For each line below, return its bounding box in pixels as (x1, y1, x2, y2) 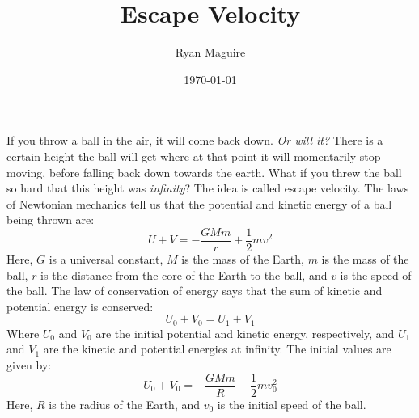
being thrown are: (6, 211, 95, 228)
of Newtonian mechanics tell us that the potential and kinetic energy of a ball (6, 195, 392, 212)
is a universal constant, (49, 250, 163, 267)
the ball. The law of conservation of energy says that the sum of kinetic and (6, 282, 383, 299)
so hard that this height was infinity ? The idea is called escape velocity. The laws (6, 179, 409, 196)
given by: (6, 356, 52, 373)
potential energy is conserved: (6, 298, 154, 315)
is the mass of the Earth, (181, 250, 304, 267)
